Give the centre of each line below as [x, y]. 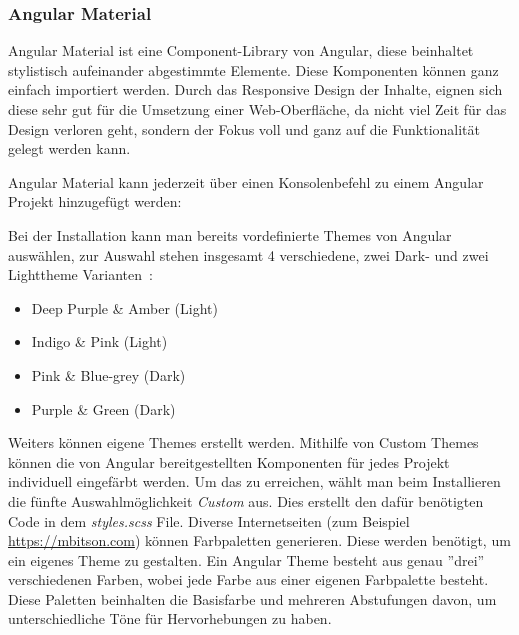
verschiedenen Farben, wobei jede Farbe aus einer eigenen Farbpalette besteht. [248, 579]
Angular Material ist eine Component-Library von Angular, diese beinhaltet [241, 50]
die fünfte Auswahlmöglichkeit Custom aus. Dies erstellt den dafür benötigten [246, 500]
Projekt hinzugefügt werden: [95, 201]
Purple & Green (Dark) [103, 408]
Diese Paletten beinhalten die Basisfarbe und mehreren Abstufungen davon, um [252, 598]
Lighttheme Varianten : [80, 274]
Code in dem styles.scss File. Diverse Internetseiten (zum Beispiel [209, 520]
